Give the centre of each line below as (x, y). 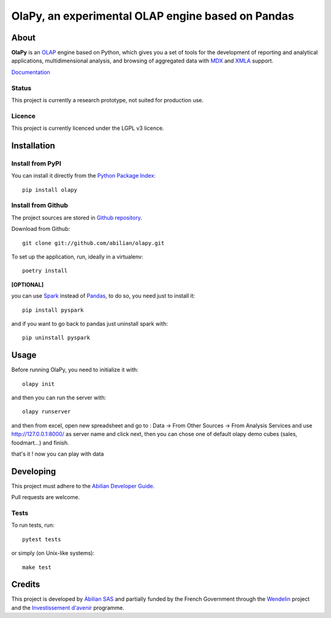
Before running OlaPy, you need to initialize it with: (75, 370)
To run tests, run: (33, 525)
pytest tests (42, 539)
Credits (26, 585)
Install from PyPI (36, 164)
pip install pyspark (53, 310)
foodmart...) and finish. (40, 443)
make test (37, 567)
